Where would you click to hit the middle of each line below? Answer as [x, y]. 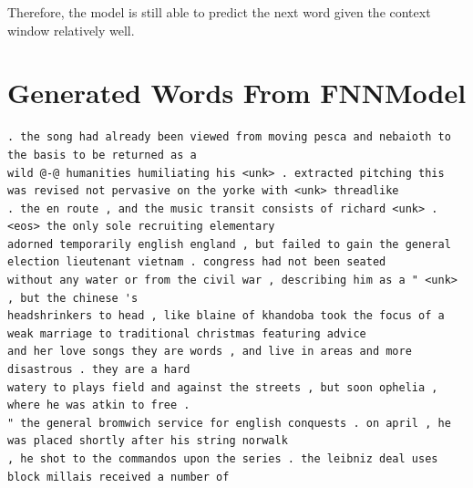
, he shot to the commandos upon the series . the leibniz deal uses [223, 459]
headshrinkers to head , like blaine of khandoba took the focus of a [226, 316]
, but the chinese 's [73, 298]
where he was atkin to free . [99, 405]
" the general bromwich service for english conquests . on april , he [229, 423]
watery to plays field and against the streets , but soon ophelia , [223, 387]
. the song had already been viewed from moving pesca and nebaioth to [229, 137]
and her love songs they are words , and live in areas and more [210, 352]
